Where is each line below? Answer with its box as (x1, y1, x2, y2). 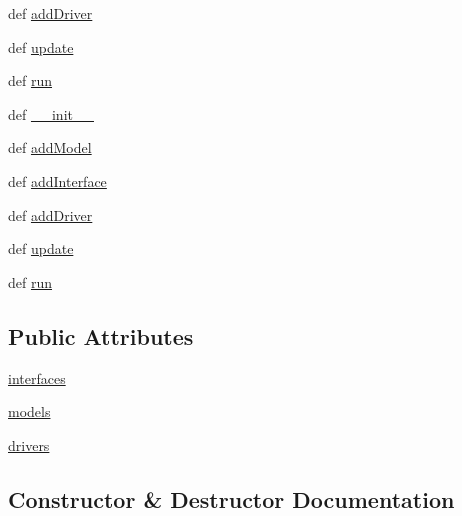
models (8, 401, 51, 422)
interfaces (8, 367, 66, 388)
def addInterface (8, 170, 107, 191)
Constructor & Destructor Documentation (8, 483, 455, 514)
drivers (8, 434, 50, 455)
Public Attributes (8, 320, 194, 351)
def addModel (8, 137, 92, 158)
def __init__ (8, 103, 94, 124)
